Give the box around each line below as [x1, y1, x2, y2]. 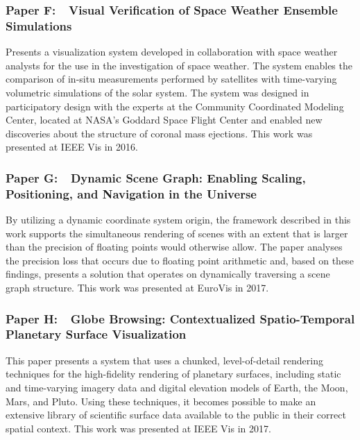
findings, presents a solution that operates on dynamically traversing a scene [6, 266, 330, 281]
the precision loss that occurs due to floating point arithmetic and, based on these [6, 253, 354, 267]
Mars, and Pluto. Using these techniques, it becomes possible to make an [6, 394, 316, 408]
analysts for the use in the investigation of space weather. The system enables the [6, 58, 352, 72]
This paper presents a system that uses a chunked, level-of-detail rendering [6, 353, 323, 367]
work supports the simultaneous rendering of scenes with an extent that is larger [6, 226, 348, 240]
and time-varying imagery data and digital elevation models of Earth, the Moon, [6, 380, 348, 394]
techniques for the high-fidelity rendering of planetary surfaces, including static [6, 366, 341, 381]
